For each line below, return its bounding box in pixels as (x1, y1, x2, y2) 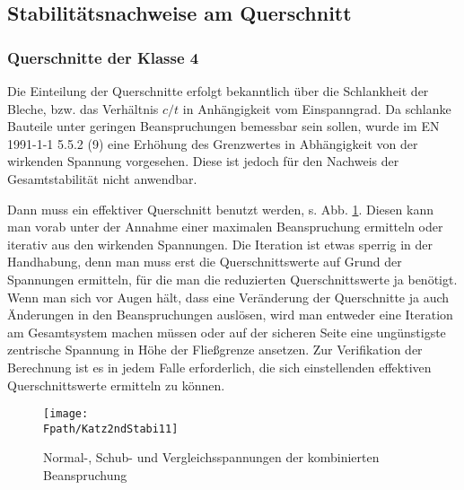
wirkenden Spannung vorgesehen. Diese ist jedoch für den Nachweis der (7, 152, 399, 171)
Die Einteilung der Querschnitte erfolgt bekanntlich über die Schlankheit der (7, 82, 429, 100)
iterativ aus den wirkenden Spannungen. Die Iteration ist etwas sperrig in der (7, 234, 433, 253)
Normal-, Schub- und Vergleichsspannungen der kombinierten (43, 448, 380, 467)
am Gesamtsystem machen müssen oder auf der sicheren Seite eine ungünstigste (7, 322, 446, 341)
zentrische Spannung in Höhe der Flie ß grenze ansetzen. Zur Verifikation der (7, 340, 423, 359)
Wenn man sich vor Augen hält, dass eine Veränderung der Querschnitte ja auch (7, 287, 450, 306)
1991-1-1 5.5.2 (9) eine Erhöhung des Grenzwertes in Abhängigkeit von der (7, 134, 418, 153)
